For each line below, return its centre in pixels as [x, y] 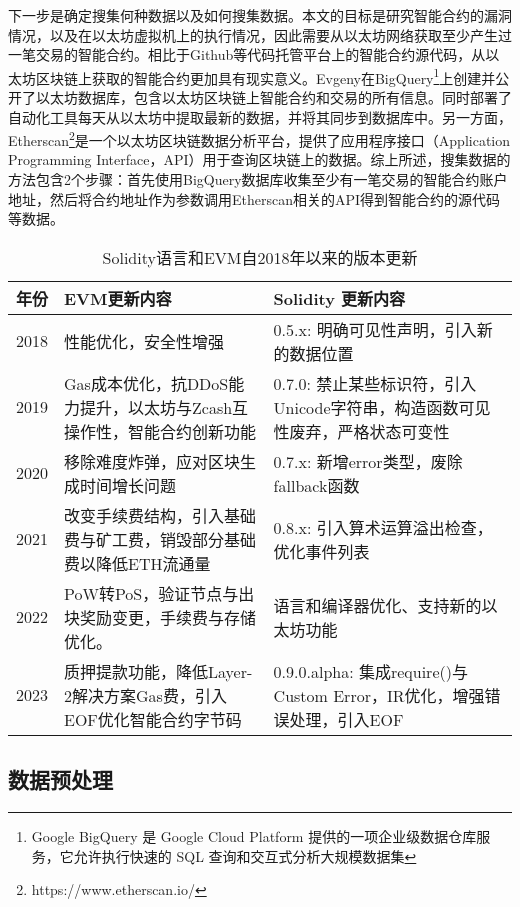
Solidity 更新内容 [339, 298]
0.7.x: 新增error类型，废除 [368, 461]
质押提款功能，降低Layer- [158, 671]
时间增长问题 [128, 485]
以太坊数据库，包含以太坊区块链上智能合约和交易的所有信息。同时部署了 [273, 97]
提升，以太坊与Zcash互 [164, 407]
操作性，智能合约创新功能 [160, 431]
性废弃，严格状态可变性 [361, 431]
